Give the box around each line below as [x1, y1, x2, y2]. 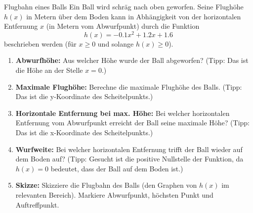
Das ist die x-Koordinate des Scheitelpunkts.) [15, 127, 153, 138]
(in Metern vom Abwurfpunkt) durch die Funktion [46, 21, 200, 31]
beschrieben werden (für [4, 38, 77, 49]
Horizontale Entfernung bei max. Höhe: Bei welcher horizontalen [15, 107, 230, 118]
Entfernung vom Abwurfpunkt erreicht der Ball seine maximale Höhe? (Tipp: [15, 117, 250, 128]
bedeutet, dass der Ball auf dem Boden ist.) [50, 163, 183, 173]
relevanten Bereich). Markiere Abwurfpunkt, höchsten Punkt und [15, 189, 213, 200]
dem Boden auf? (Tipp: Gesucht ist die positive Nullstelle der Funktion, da [15, 154, 244, 164]
